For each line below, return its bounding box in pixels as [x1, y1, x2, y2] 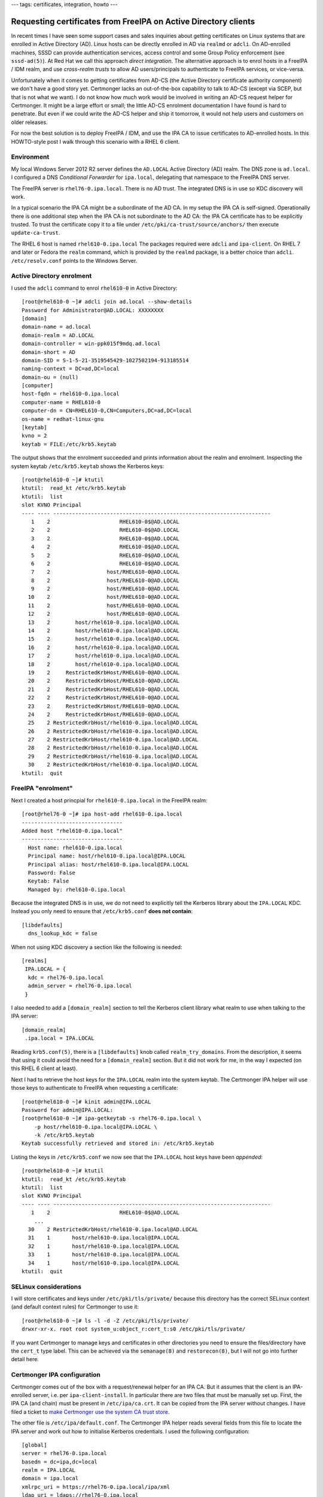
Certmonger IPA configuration [11, 1371, 101, 1379]
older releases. [11, 119, 48, 126]
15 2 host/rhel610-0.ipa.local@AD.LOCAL [28, 635, 179, 643]
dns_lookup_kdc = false [28, 930, 98, 937]
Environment [11, 153, 50, 161]
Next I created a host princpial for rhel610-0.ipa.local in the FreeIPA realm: [11, 796, 208, 804]
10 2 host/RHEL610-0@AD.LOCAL [28, 593, 179, 601]
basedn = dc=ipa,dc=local [22, 1458, 98, 1465]
